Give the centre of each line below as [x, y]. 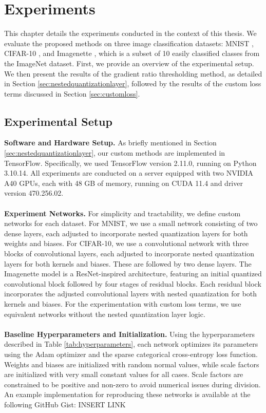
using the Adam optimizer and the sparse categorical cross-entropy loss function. [131, 354]
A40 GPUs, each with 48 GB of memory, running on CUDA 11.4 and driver [123, 183]
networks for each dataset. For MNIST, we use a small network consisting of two [131, 223]
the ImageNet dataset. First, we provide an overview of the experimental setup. [129, 63]
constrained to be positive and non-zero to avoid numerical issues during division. [132, 384]
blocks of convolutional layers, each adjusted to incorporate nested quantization [129, 254]
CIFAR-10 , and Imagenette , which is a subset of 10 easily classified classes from [132, 53]
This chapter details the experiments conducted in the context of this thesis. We [130, 33]
